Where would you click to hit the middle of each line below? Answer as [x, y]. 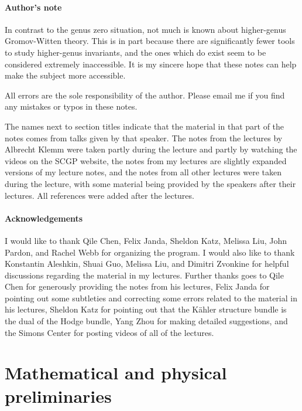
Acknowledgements [44, 218]
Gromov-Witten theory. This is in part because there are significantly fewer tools [150, 41]
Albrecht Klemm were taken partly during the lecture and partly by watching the [151, 149]
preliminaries [58, 395]
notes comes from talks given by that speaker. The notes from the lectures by [144, 137]
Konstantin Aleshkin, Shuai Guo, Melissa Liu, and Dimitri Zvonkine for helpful [147, 264]
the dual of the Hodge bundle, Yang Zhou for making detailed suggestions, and [146, 321]
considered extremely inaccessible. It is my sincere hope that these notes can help [151, 64]
